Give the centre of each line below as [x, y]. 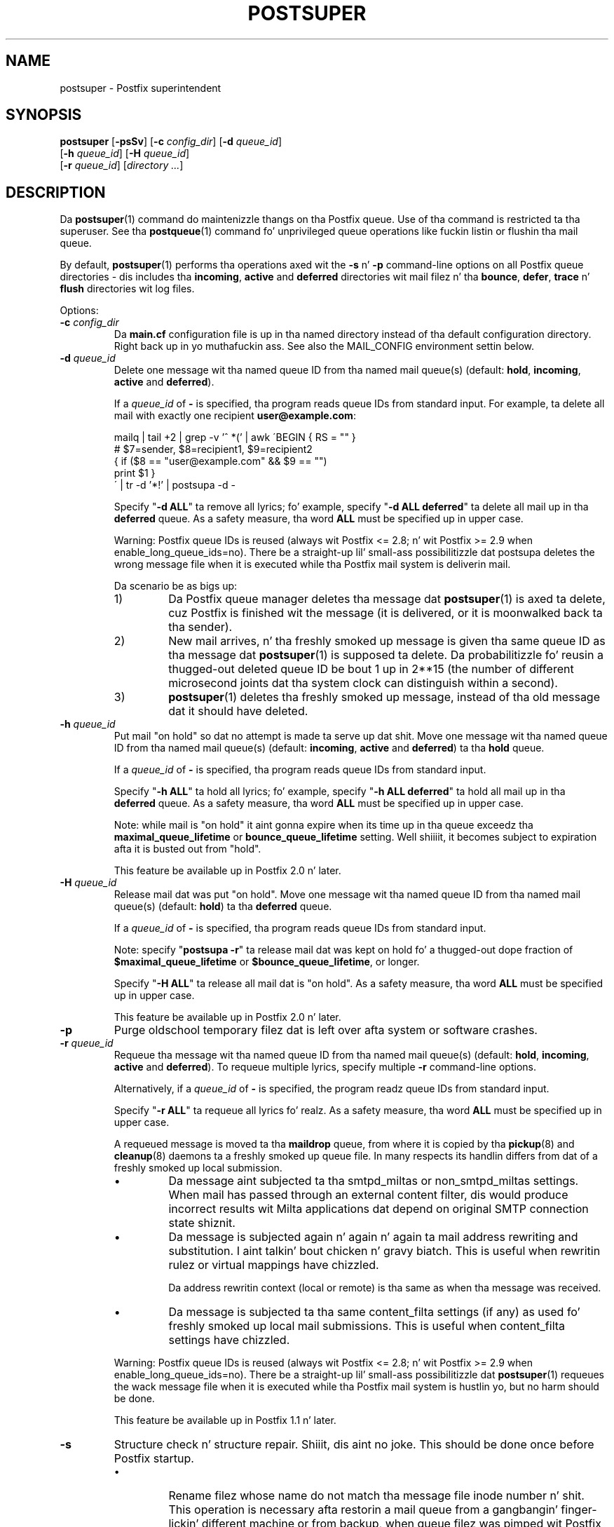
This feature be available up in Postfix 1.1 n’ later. [225, 1420]
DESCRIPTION [56, 192]
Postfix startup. [154, 1459]
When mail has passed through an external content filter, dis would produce [368, 1195]
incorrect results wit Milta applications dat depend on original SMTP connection [378, 1209]
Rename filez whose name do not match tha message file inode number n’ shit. [376, 1496]
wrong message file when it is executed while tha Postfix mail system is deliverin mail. [312, 564]
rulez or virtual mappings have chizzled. [274, 1265]
